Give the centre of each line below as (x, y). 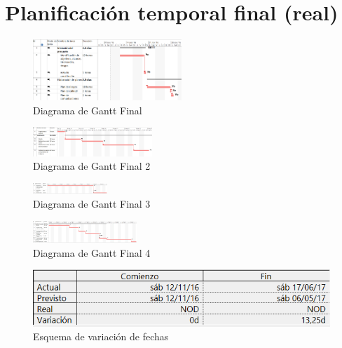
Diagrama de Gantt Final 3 (92, 204)
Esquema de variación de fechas (101, 336)
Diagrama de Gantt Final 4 (92, 252)
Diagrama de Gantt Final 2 (92, 166)
